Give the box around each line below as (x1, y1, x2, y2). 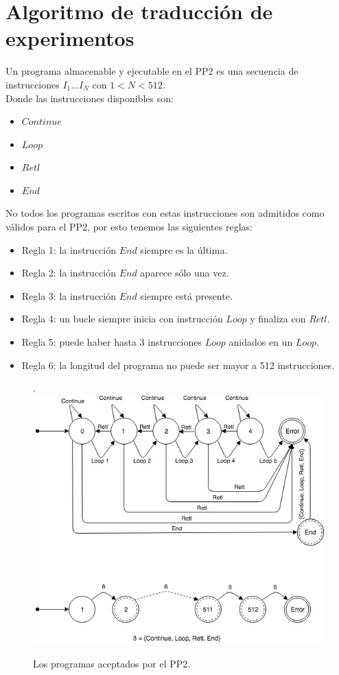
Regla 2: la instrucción (21, 265, 116, 280)
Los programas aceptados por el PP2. (33, 656, 191, 670)
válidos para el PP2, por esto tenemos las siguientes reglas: (5, 220, 253, 234)
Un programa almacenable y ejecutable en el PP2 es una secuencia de (5, 64, 299, 78)
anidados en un (229, 335, 293, 349)
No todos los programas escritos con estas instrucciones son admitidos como (5, 206, 325, 220)
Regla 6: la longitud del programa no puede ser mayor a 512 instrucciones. (21, 357, 335, 372)
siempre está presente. (140, 288, 233, 303)
